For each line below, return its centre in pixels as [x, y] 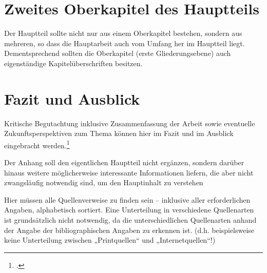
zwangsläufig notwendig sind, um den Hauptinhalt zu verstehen [104, 182]
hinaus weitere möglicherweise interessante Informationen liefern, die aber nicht [129, 172]
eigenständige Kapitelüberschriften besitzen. [73, 63]
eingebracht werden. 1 [37, 144]
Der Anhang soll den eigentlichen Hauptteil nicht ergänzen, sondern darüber [124, 162]
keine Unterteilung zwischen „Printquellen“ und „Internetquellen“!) [110, 240]
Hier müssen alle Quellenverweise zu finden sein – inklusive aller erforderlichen [127, 199]
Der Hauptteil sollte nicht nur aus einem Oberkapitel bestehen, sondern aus [123, 33]
